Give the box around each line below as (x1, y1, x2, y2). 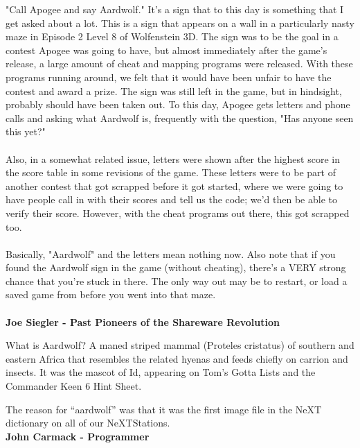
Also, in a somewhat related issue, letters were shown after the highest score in (6, 151, 340, 166)
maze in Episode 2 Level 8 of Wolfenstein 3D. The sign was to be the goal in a (6, 29, 339, 44)
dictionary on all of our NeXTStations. (6, 415, 170, 430)
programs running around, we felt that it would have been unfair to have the (6, 69, 332, 84)
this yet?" (6, 124, 46, 139)
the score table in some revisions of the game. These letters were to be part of (6, 165, 336, 180)
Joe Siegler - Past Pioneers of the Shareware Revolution (6, 314, 280, 329)
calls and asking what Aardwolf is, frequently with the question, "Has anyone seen (6, 110, 354, 125)
